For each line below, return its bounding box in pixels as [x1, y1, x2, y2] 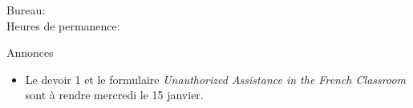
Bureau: [6, 2, 46, 18]
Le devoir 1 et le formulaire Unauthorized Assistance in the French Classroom [25, 70, 406, 87]
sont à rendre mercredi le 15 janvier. [25, 86, 204, 103]
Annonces [6, 44, 54, 61]
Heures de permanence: [6, 17, 120, 34]
